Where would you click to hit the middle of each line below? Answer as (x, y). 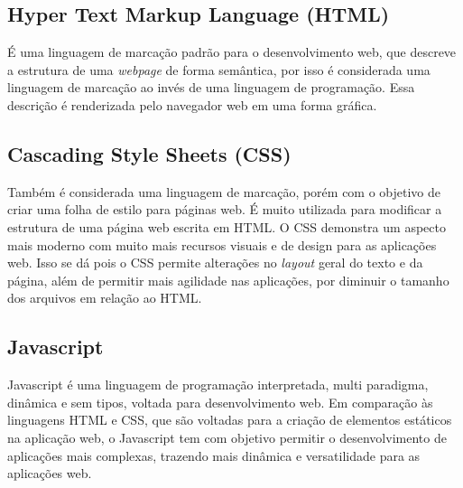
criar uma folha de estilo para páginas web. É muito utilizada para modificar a (225, 209)
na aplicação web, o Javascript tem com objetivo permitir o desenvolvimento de (227, 437)
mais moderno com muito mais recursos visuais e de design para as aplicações (222, 244)
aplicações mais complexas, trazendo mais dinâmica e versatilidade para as (214, 455)
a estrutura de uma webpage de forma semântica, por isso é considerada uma (219, 69)
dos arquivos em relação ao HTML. (105, 298)
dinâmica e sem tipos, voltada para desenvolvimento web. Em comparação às (220, 402)
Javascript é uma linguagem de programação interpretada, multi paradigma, (218, 385)
